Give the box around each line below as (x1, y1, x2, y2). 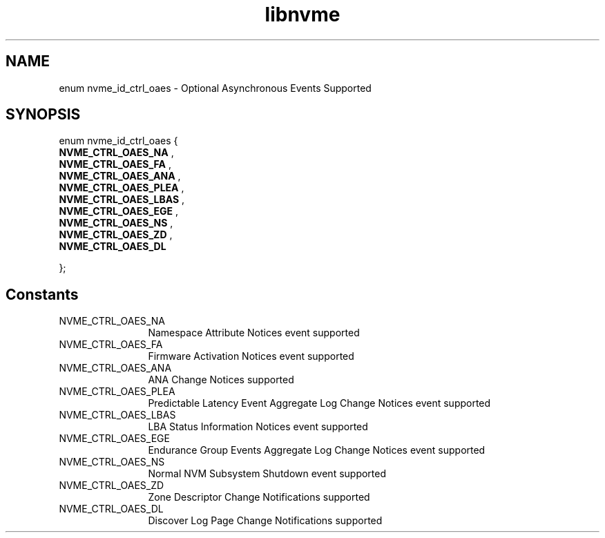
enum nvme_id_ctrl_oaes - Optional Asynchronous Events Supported (59, 81, 372, 94)
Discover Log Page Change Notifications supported (148, 515, 383, 527)
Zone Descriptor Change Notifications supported (148, 491, 370, 503)
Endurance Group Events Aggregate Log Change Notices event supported (148, 444, 486, 457)
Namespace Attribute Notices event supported (148, 327, 360, 339)
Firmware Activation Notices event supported (148, 350, 354, 363)
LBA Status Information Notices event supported (148, 421, 368, 433)
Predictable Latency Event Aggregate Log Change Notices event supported (148, 397, 491, 410)
